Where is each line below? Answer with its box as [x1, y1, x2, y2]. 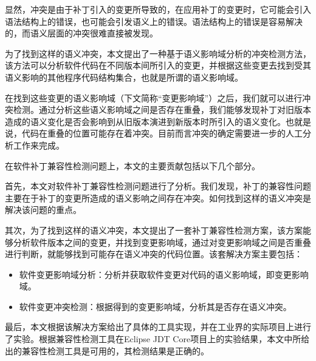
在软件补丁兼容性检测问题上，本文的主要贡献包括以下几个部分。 [5, 159, 260, 172]
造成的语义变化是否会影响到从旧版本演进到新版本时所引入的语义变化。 [5, 115, 286, 127]
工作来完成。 [13, 138, 64, 151]
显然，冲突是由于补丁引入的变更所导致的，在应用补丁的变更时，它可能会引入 [5, 3, 311, 15]
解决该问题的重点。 [5, 203, 81, 216]
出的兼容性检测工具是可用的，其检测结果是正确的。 [5, 344, 209, 357]
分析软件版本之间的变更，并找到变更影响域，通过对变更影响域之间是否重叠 [13, 235, 311, 248]
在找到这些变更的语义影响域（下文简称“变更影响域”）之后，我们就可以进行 [5, 91, 303, 104]
